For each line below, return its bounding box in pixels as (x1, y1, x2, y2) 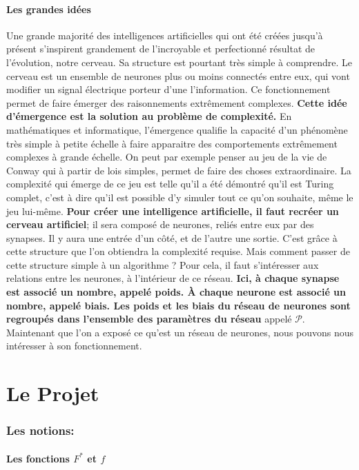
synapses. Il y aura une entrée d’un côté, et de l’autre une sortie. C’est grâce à (6, 230, 338, 245)
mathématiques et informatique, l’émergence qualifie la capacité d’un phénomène (6, 122, 348, 136)
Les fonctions (6, 451, 70, 465)
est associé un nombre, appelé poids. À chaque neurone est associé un (6, 285, 347, 299)
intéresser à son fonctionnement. (6, 338, 142, 353)
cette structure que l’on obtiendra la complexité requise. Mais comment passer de (6, 244, 350, 258)
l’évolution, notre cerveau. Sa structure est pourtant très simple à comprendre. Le (6, 54, 352, 69)
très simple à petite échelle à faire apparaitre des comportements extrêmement (6, 136, 338, 150)
